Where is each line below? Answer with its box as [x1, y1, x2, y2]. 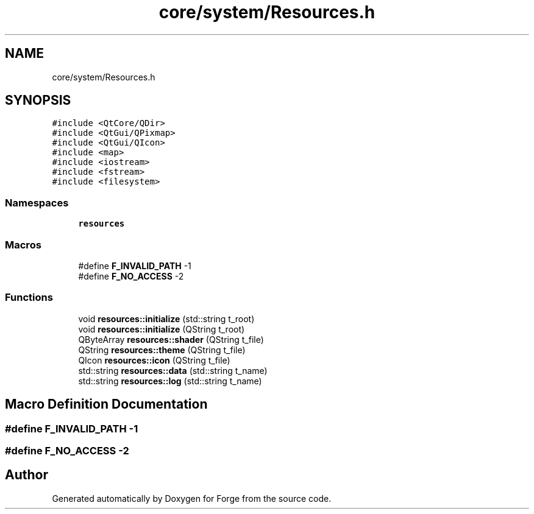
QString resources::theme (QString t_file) [78, 344, 246, 355]
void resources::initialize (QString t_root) [78, 323, 245, 334]
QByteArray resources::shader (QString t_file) [78, 334, 264, 345]
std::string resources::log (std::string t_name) [78, 375, 262, 386]
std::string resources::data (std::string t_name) [78, 365, 268, 376]
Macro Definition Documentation [5, 396, 208, 412]
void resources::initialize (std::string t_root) [78, 313, 255, 324]
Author [5, 467, 48, 483]
